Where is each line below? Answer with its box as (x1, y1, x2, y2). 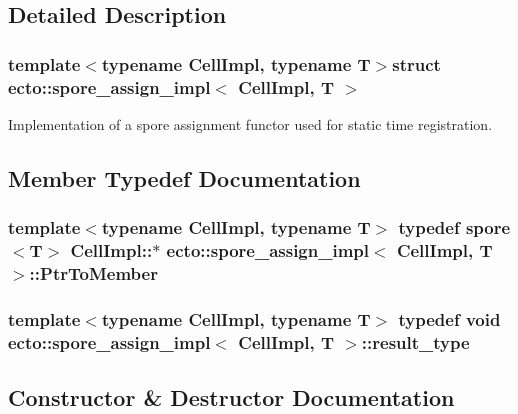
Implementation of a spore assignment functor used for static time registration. (8, 113, 493, 134)
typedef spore (398, 215, 511, 240)
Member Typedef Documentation (8, 162, 361, 193)
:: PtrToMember (29, 261, 158, 286)
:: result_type (361, 329, 470, 354)
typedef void (398, 306, 501, 331)
